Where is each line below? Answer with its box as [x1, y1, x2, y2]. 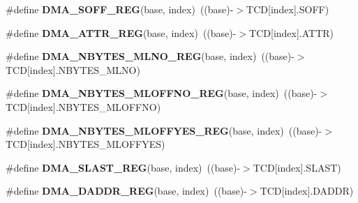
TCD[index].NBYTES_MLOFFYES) [6, 137, 165, 151]
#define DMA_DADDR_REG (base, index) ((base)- [6, 183, 247, 198]
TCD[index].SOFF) [246, 2, 329, 16]
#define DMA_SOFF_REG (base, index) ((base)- [6, 2, 234, 16]
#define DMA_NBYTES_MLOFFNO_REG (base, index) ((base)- [6, 86, 318, 100]
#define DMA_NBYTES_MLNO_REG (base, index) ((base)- [6, 49, 294, 63]
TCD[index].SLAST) [253, 160, 341, 174]
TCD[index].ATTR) [249, 25, 334, 40]
